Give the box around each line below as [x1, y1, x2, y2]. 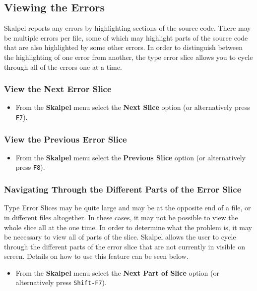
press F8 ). [15, 162, 45, 172]
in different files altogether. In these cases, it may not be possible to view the [4, 212, 238, 222]
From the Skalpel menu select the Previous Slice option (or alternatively [15, 152, 246, 162]
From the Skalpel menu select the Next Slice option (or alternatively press [15, 102, 250, 112]
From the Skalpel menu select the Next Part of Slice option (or [15, 267, 219, 278]
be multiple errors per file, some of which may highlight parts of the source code [4, 32, 248, 43]
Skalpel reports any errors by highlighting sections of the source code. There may [4, 23, 251, 33]
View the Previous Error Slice [4, 133, 127, 145]
